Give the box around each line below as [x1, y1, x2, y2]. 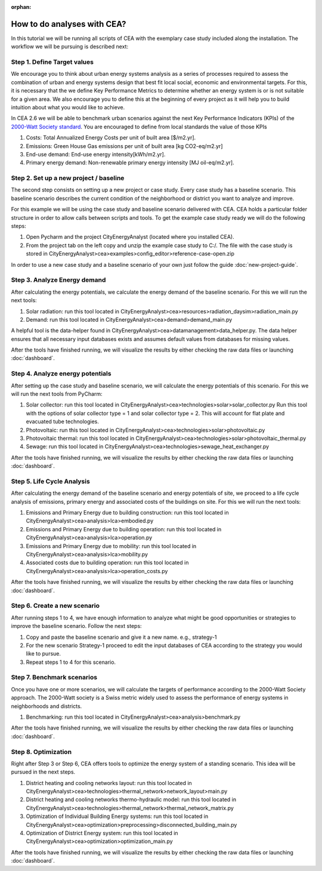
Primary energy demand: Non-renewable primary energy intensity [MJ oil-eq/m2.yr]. [26, 159, 235, 167]
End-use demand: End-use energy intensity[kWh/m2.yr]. [26, 150, 166, 158]
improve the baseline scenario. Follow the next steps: [11, 623, 143, 630]
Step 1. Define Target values [11, 58, 94, 66]
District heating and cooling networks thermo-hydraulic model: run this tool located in [26, 796, 237, 803]
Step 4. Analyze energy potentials [11, 370, 112, 378]
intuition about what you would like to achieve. [11, 104, 125, 110]
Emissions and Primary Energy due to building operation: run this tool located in [26, 525, 222, 533]
